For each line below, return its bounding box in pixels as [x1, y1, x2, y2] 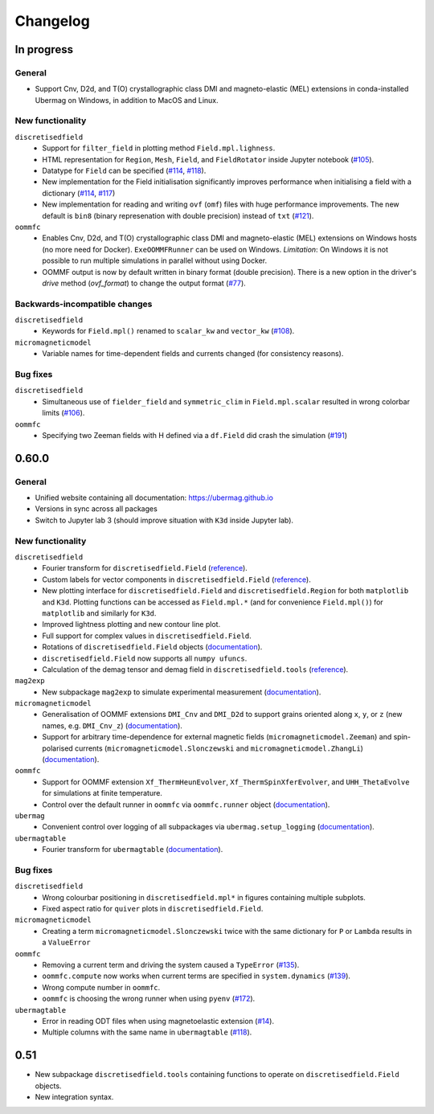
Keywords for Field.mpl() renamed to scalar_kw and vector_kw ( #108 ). [42, 326, 295, 336]
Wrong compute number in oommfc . [42, 982, 161, 992]
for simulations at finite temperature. [42, 788, 162, 798]
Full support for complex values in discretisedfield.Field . [42, 631, 252, 641]
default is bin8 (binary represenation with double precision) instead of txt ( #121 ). [42, 211, 314, 220]
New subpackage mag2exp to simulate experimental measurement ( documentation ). [42, 687, 321, 697]
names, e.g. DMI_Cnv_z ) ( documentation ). [42, 720, 182, 731]
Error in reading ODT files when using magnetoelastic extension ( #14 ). [42, 1017, 275, 1026]
